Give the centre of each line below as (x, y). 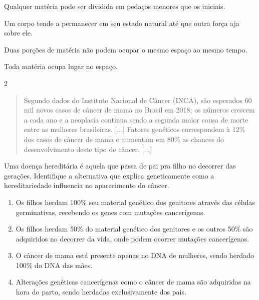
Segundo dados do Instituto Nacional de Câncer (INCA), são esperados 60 (138, 100)
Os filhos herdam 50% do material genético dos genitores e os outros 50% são (134, 229)
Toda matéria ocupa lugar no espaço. (61, 66)
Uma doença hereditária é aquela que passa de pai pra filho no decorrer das (120, 166)
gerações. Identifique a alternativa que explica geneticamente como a (109, 175)
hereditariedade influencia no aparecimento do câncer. (87, 185)
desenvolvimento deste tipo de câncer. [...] (88, 149)
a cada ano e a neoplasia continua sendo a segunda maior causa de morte (136, 119)
